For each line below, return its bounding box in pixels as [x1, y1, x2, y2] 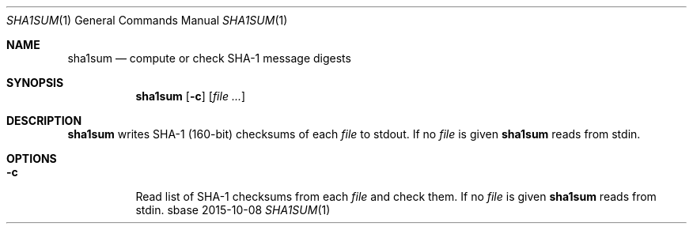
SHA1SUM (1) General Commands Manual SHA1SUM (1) [6, 13, 288, 27]
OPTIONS [6, 152, 57, 165]
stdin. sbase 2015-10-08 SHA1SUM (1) [135, 203, 331, 217]
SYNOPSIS [6, 76, 64, 89]
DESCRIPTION [6, 114, 82, 127]
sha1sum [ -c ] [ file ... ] [135, 89, 246, 103]
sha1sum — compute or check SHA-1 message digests [67, 51, 351, 65]
